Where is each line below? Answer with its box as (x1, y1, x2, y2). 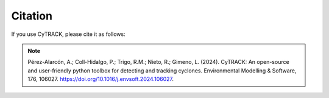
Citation (11, 9, 53, 23)
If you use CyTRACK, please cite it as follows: (11, 30, 126, 38)
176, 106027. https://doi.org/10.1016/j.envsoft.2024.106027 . (27, 75, 174, 83)
